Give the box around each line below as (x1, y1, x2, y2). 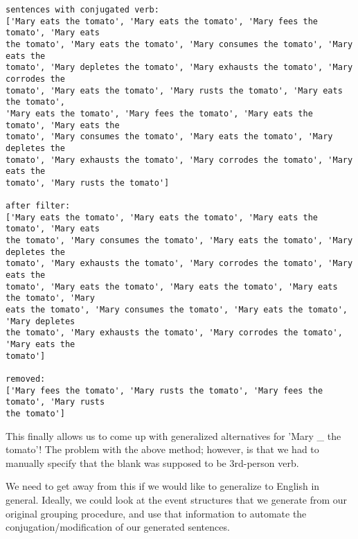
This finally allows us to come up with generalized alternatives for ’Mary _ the (6, 428, 341, 443)
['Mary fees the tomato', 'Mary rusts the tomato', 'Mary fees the (6, 385, 323, 396)
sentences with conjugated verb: (6, 5, 159, 15)
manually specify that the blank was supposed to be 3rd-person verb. (6, 455, 299, 470)
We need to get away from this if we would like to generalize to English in (6, 479, 320, 493)
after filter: (6, 201, 71, 211)
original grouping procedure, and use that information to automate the (6, 506, 307, 520)
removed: (6, 374, 46, 384)
